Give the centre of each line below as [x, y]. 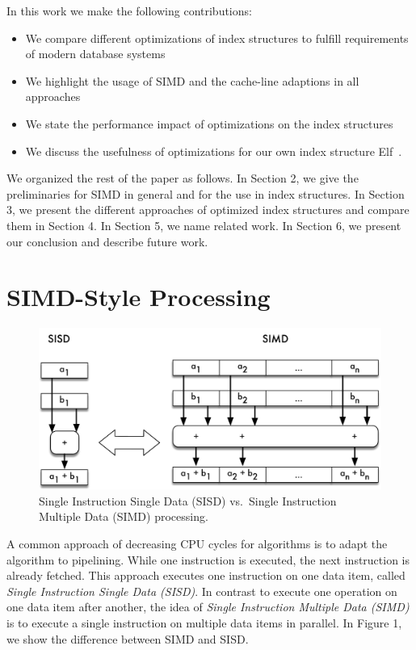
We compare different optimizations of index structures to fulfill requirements [217, 38]
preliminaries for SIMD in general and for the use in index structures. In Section [206, 193]
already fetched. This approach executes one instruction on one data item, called [206, 575]
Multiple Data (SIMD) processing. [124, 516]
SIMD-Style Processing [139, 297]
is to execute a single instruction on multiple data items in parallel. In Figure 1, [204, 622]
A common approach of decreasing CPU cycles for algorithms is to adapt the [197, 544]
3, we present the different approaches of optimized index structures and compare [208, 210]
